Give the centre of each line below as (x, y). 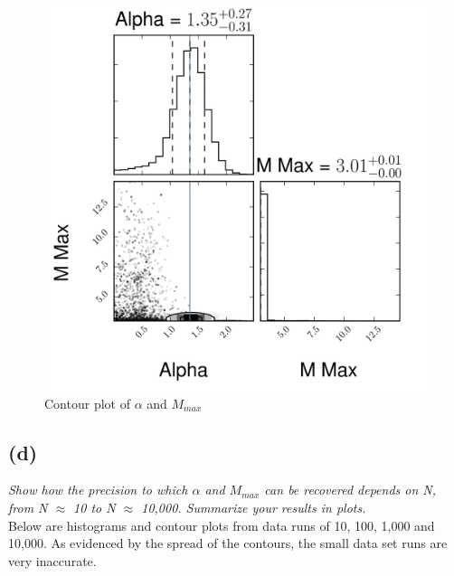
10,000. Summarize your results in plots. (254, 507)
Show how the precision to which (98, 490)
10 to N (95, 507)
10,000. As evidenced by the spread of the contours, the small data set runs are (228, 543)
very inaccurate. (52, 560)
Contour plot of (87, 403)
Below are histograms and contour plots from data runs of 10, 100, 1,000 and (222, 525)
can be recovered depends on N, (350, 490)
